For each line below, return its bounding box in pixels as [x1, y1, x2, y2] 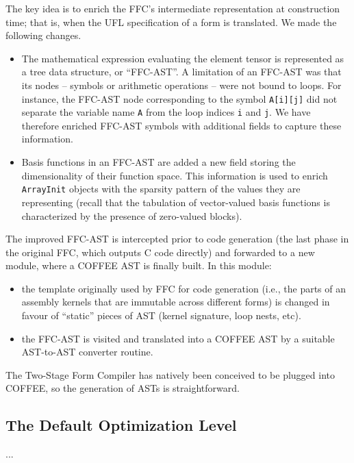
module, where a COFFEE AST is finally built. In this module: [5, 258, 272, 273]
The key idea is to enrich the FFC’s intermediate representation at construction [5, 1, 340, 15]
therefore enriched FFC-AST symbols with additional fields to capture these [21, 118, 342, 132]
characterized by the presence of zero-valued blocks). [21, 208, 242, 223]
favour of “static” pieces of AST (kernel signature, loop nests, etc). [21, 308, 301, 323]
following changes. [5, 28, 81, 42]
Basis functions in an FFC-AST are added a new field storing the [21, 155, 296, 169]
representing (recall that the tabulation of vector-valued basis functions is [21, 195, 330, 209]
